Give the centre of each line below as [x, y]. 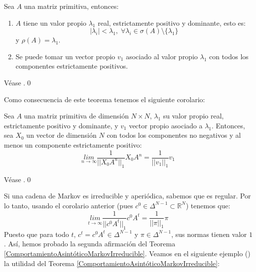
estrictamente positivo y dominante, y [61, 125]
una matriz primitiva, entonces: [71, 6]
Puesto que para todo [37, 234]
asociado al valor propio [162, 56]
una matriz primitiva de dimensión [76, 116]
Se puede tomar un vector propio [65, 56]
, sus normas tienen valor [209, 234]
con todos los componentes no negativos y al [174, 135]
